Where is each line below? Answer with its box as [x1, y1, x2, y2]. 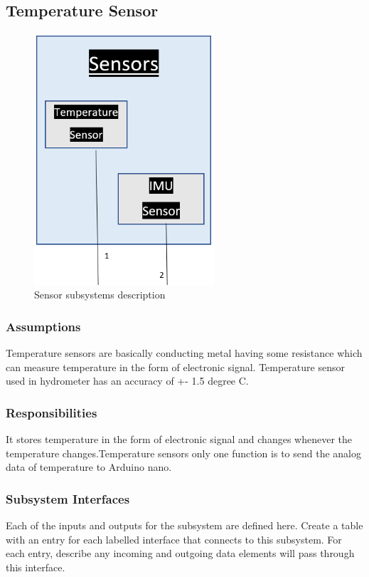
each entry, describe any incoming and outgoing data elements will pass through [6, 546, 355, 561]
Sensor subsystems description [34, 287, 166, 302]
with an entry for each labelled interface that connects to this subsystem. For [6, 531, 342, 546]
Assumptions [6, 317, 81, 335]
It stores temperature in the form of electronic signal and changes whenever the [6, 432, 353, 447]
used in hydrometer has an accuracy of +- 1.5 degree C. [6, 373, 249, 388]
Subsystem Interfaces [6, 489, 130, 507]
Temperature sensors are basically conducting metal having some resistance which [6, 345, 363, 360]
